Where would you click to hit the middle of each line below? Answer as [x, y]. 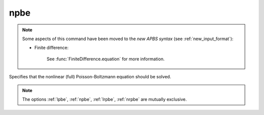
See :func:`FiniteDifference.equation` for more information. [106, 59]
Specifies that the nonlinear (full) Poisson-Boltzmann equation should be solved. [90, 77]
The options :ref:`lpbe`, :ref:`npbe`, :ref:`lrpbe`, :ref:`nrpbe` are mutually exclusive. [104, 99]
